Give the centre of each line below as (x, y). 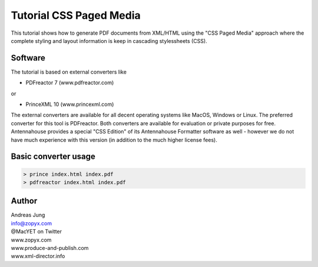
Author (24, 201)
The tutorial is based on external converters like (69, 72)
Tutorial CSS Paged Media (76, 15)
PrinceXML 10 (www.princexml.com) (70, 104)
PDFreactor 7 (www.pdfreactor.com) (70, 83)
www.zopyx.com (31, 240)
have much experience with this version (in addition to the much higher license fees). (114, 140)
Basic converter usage (53, 157)
